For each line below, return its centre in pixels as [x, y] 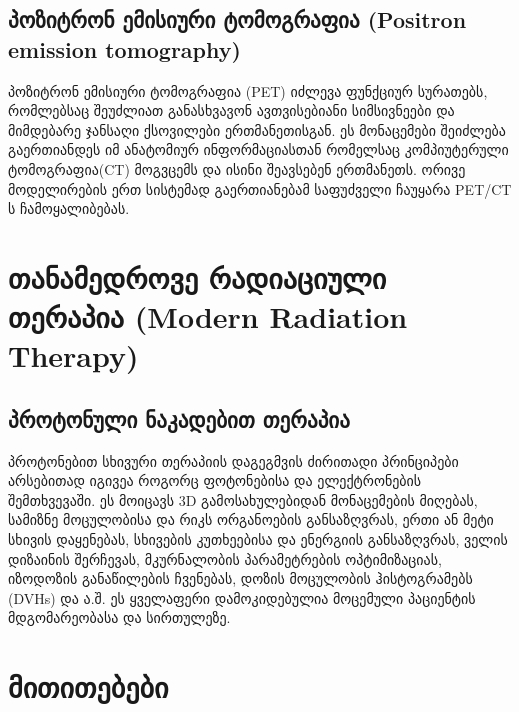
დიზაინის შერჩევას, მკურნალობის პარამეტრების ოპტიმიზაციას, [225, 558]
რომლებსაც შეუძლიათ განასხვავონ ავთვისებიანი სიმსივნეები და [231, 110]
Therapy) [73, 355]
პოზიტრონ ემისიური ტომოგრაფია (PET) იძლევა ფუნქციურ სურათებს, [248, 90]
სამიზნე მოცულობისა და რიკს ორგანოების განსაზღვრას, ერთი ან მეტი [251, 519]
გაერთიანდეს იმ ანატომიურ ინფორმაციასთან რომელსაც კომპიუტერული [258, 149]
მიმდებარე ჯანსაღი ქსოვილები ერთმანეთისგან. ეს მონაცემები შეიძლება [257, 129]
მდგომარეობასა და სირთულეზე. [119, 617]
